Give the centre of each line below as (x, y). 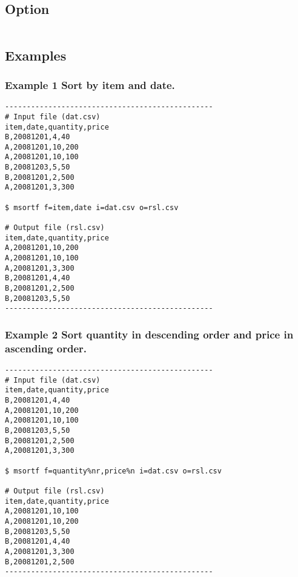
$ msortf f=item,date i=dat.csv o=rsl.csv (92, 207)
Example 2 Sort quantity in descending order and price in (149, 334)
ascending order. (46, 348)
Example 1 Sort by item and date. (90, 84)
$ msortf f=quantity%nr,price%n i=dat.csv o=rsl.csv (113, 471)
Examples (36, 55)
